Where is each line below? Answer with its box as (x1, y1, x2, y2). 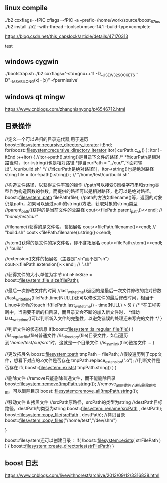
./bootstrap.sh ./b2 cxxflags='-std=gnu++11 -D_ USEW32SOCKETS (5, 71, 136, 78)
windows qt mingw (5, 93, 65, 101)
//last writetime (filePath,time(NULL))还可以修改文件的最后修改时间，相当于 (5, 295, 154, 302)
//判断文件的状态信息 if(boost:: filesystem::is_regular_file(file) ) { (5, 326, 134, 332)
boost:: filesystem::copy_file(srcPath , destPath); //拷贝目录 (5, 412, 125, 418)
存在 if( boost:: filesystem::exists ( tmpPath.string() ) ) (9, 364, 117, 370)
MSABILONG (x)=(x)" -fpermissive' (12, 77, 79, 84)
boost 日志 (5, 459, 38, 467)
